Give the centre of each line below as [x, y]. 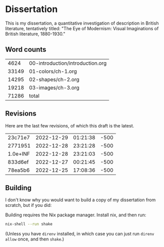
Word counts [26, 49]
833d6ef [18, 162]
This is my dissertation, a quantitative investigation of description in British [82, 23]
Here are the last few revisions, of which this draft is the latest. [70, 126]
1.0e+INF [19, 154]
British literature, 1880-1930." [35, 34]
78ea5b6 [19, 170]
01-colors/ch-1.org [53, 71]
